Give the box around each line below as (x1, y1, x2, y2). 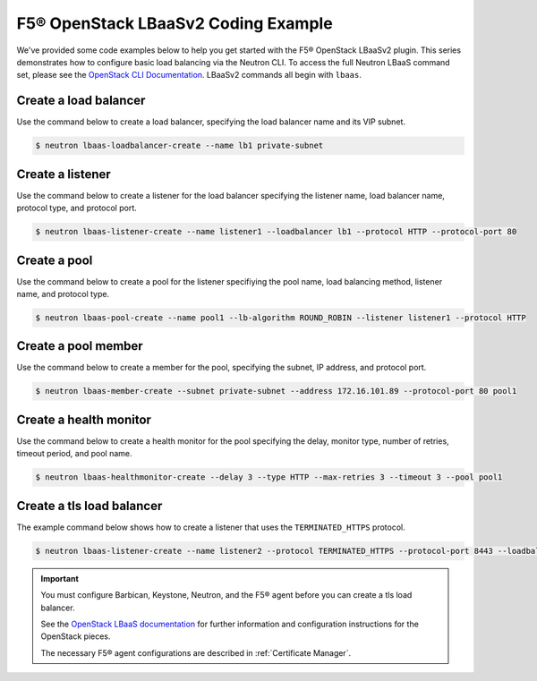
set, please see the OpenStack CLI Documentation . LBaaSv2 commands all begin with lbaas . (16, 70, 362, 81)
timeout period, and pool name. (16, 448, 132, 459)
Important (40, 573, 80, 583)
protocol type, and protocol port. (16, 202, 138, 214)
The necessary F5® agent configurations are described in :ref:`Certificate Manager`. (40, 647, 352, 658)
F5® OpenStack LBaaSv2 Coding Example (16, 13, 333, 33)
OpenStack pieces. (40, 631, 111, 642)
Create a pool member (16, 338, 143, 353)
